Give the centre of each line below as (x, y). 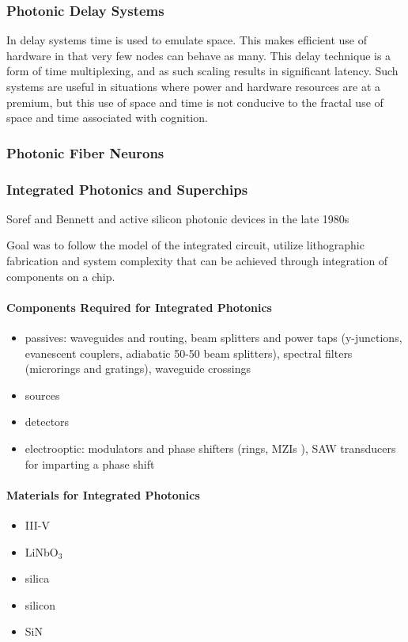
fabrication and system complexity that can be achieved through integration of (197, 261)
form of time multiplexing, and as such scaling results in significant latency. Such (202, 71)
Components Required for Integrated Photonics (139, 307)
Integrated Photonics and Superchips (127, 189)
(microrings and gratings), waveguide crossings (138, 368)
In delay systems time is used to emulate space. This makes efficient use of (187, 40)
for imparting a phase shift (90, 463)
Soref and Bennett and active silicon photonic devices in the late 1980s (178, 218)
